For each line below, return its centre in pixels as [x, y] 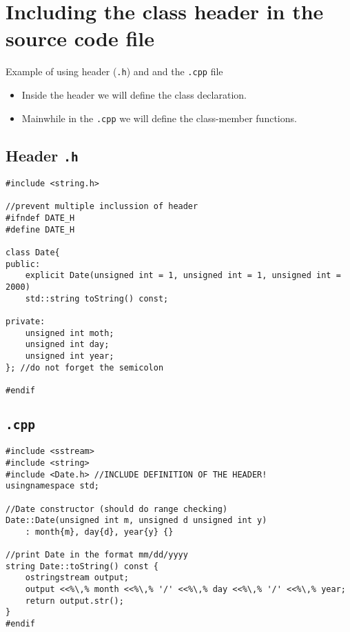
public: [23, 264]
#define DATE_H [40, 229]
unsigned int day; [67, 345]
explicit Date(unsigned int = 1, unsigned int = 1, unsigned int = [183, 276]
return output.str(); [74, 601]
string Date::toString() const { [82, 566]
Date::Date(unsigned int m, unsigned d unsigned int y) [136, 521]
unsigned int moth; [70, 333]
